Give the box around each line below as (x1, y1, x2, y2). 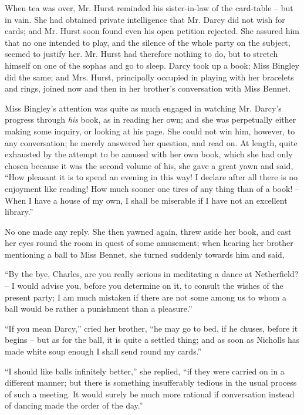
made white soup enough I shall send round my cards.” (5, 345, 202, 357)
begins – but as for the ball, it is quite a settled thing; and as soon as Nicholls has (5, 333, 300, 346)
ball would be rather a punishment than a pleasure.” (5, 302, 192, 315)
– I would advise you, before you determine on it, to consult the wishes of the (5, 279, 283, 292)
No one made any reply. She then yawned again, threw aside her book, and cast (5, 225, 292, 237)
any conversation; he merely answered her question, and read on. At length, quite (5, 136, 298, 149)
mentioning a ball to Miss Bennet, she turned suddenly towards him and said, (5, 248, 285, 260)
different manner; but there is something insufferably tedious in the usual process (5, 376, 297, 389)
